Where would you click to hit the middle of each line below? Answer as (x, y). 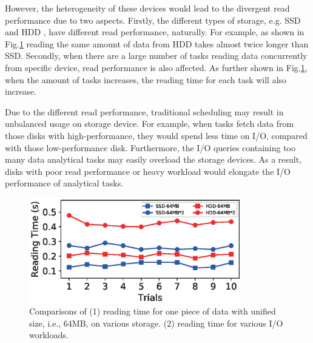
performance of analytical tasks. (64, 183)
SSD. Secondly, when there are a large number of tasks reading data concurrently (156, 56)
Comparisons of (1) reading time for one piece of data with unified (153, 311)
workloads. (49, 335)
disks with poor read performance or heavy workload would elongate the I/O (148, 171)
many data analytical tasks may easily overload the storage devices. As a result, (153, 159)
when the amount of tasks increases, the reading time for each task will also (146, 79)
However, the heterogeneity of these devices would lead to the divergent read (147, 8)
